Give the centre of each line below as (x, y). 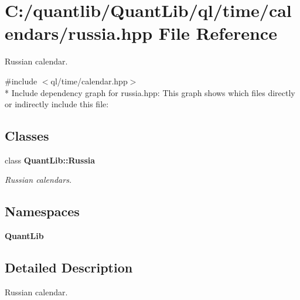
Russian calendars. (38, 180)
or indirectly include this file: (57, 104)
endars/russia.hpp (79, 33)
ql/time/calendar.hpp (89, 81)
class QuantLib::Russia (50, 160)
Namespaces (42, 211)
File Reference (218, 33)
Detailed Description (69, 267)
